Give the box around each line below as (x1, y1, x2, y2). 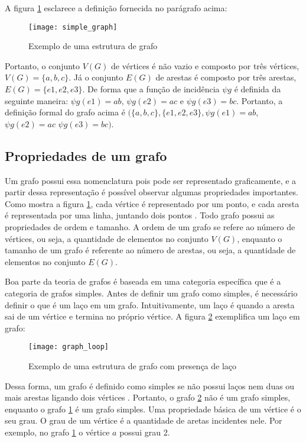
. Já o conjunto (69, 71, 123, 83)
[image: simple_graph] (28, 22, 118, 31)
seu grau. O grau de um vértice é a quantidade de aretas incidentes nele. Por (5, 414, 282, 427)
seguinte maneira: (5, 94, 69, 107)
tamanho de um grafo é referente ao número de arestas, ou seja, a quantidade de (5, 244, 296, 256)
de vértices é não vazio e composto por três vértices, (111, 59, 300, 72)
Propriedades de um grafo (5, 146, 167, 164)
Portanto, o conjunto (5, 59, 80, 72)
